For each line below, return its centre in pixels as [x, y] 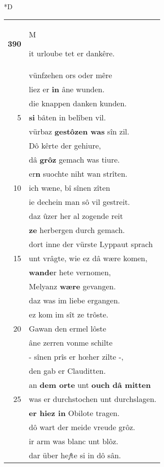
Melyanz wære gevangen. [72, 286]
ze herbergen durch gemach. [77, 230]
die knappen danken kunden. [78, 103]
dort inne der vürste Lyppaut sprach [91, 244]
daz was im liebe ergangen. [74, 300]
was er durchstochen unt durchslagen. [93, 399]
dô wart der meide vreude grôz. [82, 427]
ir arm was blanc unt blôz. [74, 441]
